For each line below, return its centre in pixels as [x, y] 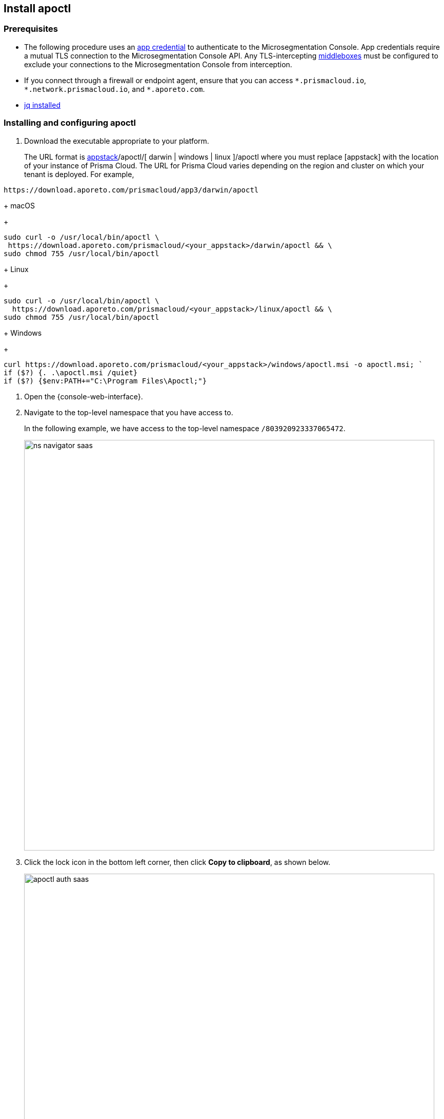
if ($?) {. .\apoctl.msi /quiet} [71, 372]
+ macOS [19, 205]
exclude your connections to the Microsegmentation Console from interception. [158, 64]
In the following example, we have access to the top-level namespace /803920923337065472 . [185, 428]
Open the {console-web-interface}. [84, 396]
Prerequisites [31, 29]
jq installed [42, 105]
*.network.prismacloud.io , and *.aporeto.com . [115, 89]
